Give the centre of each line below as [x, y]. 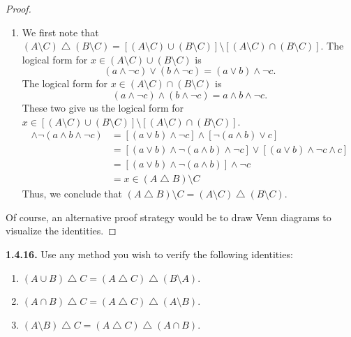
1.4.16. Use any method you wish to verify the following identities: [149, 254]
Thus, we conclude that [72, 194]
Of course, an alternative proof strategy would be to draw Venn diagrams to [169, 217]
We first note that [60, 32]
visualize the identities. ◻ [61, 231]
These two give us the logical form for [103, 107]
